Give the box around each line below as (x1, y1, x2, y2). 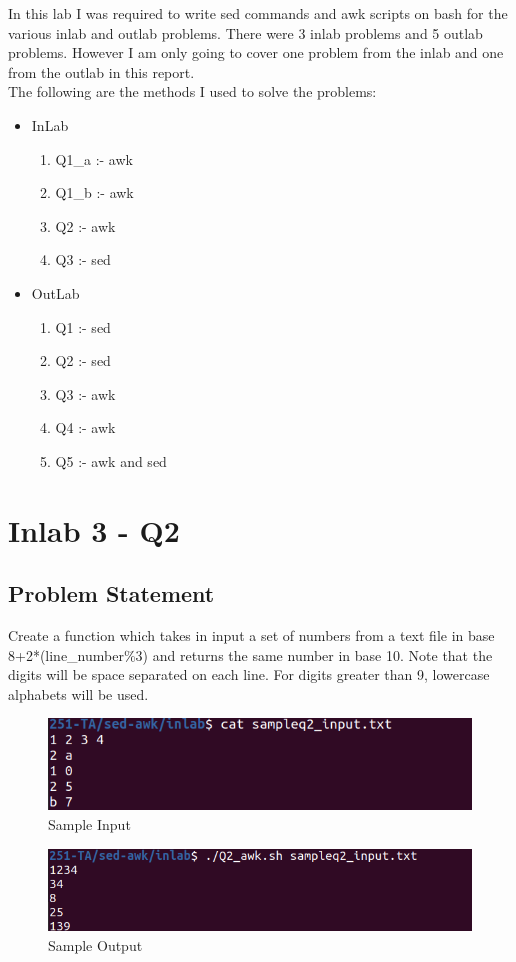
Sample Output (48, 934, 143, 955)
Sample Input (48, 814, 131, 835)
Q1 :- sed (55, 316, 111, 337)
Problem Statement (8, 578, 215, 609)
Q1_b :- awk (55, 182, 134, 203)
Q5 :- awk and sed (55, 450, 167, 471)
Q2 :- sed (55, 350, 111, 371)
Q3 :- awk (55, 383, 116, 404)
